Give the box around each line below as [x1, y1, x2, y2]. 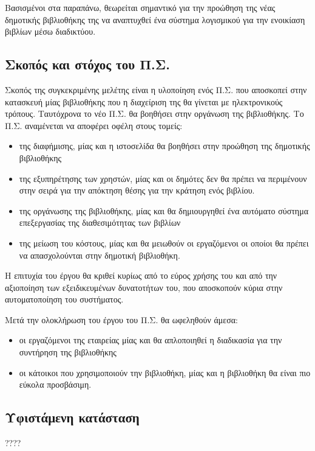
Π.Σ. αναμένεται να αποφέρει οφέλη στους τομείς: [5, 119, 183, 131]
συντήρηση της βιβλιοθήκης [19, 346, 117, 358]
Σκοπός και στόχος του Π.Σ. [5, 55, 170, 74]
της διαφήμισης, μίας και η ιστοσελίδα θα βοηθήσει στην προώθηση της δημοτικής [19, 139, 310, 152]
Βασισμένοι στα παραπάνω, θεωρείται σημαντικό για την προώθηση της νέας [5, 1, 276, 13]
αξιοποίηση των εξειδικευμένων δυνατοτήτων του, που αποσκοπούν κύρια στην [5, 281, 283, 293]
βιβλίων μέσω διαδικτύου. [5, 25, 96, 38]
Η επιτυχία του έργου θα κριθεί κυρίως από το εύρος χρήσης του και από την [5, 269, 277, 282]
